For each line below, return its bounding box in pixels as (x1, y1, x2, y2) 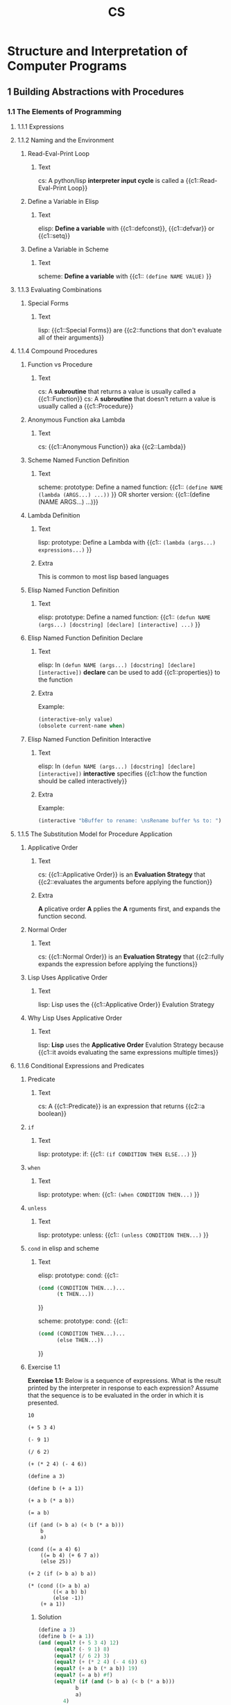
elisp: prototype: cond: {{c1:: (37, 1271, 119, 1279)
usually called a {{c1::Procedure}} (37, 401, 134, 410)
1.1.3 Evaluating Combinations (17, 285, 102, 294)
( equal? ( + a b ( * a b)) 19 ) (53, 1665, 138, 1672)
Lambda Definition (27, 511, 80, 519)
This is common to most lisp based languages (37, 572, 169, 581)
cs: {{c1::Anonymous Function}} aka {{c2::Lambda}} (37, 442, 186, 451)
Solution (37, 1613, 62, 1621)
